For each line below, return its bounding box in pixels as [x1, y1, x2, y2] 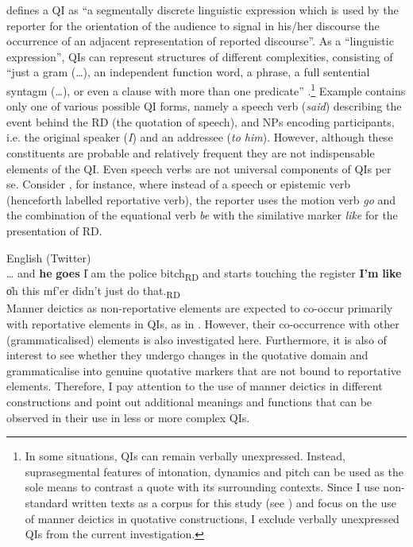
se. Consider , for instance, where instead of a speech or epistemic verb [6, 176, 351, 192]
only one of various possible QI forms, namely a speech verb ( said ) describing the [6, 98, 402, 114]
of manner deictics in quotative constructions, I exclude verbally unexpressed [25, 510, 399, 526]
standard [25, 494, 68, 510]
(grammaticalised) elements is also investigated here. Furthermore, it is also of [6, 331, 387, 347]
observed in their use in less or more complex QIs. [6, 409, 250, 425]
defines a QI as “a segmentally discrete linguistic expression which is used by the [6, 2, 399, 17]
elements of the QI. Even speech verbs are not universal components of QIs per [6, 160, 392, 177]
